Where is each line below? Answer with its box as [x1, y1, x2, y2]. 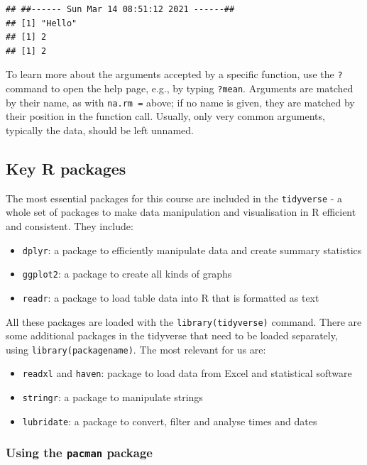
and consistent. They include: [6, 218, 133, 233]
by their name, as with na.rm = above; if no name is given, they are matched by [6, 94, 355, 109]
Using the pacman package [6, 444, 153, 461]
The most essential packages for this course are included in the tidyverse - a [6, 190, 343, 205]
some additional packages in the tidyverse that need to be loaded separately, [6, 328, 338, 343]
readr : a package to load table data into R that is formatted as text [22, 290, 319, 305]
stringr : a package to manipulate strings [22, 390, 203, 405]
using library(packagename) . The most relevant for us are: [6, 341, 266, 356]
